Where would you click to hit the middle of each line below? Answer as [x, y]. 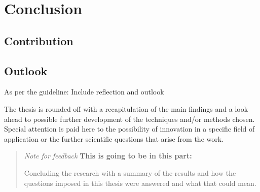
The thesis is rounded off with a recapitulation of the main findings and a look [126, 108]
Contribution [39, 40]
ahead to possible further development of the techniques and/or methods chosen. [129, 119]
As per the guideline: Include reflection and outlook [84, 92]
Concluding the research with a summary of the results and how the [130, 172]
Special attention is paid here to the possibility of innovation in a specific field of [129, 129]
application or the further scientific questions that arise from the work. [114, 138]
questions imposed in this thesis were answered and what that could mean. [140, 183]
